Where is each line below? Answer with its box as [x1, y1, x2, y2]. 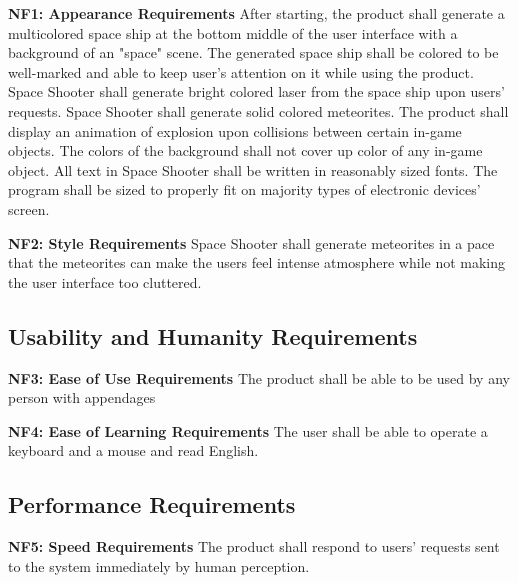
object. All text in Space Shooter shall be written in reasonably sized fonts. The [8, 159, 498, 180]
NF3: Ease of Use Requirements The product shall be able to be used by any [8, 367, 510, 388]
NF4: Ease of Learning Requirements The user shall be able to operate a [8, 420, 488, 441]
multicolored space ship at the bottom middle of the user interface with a [8, 22, 458, 43]
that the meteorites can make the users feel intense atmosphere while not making [8, 252, 506, 273]
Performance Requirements [8, 489, 296, 520]
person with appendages [8, 387, 156, 408]
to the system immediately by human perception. [8, 555, 310, 576]
